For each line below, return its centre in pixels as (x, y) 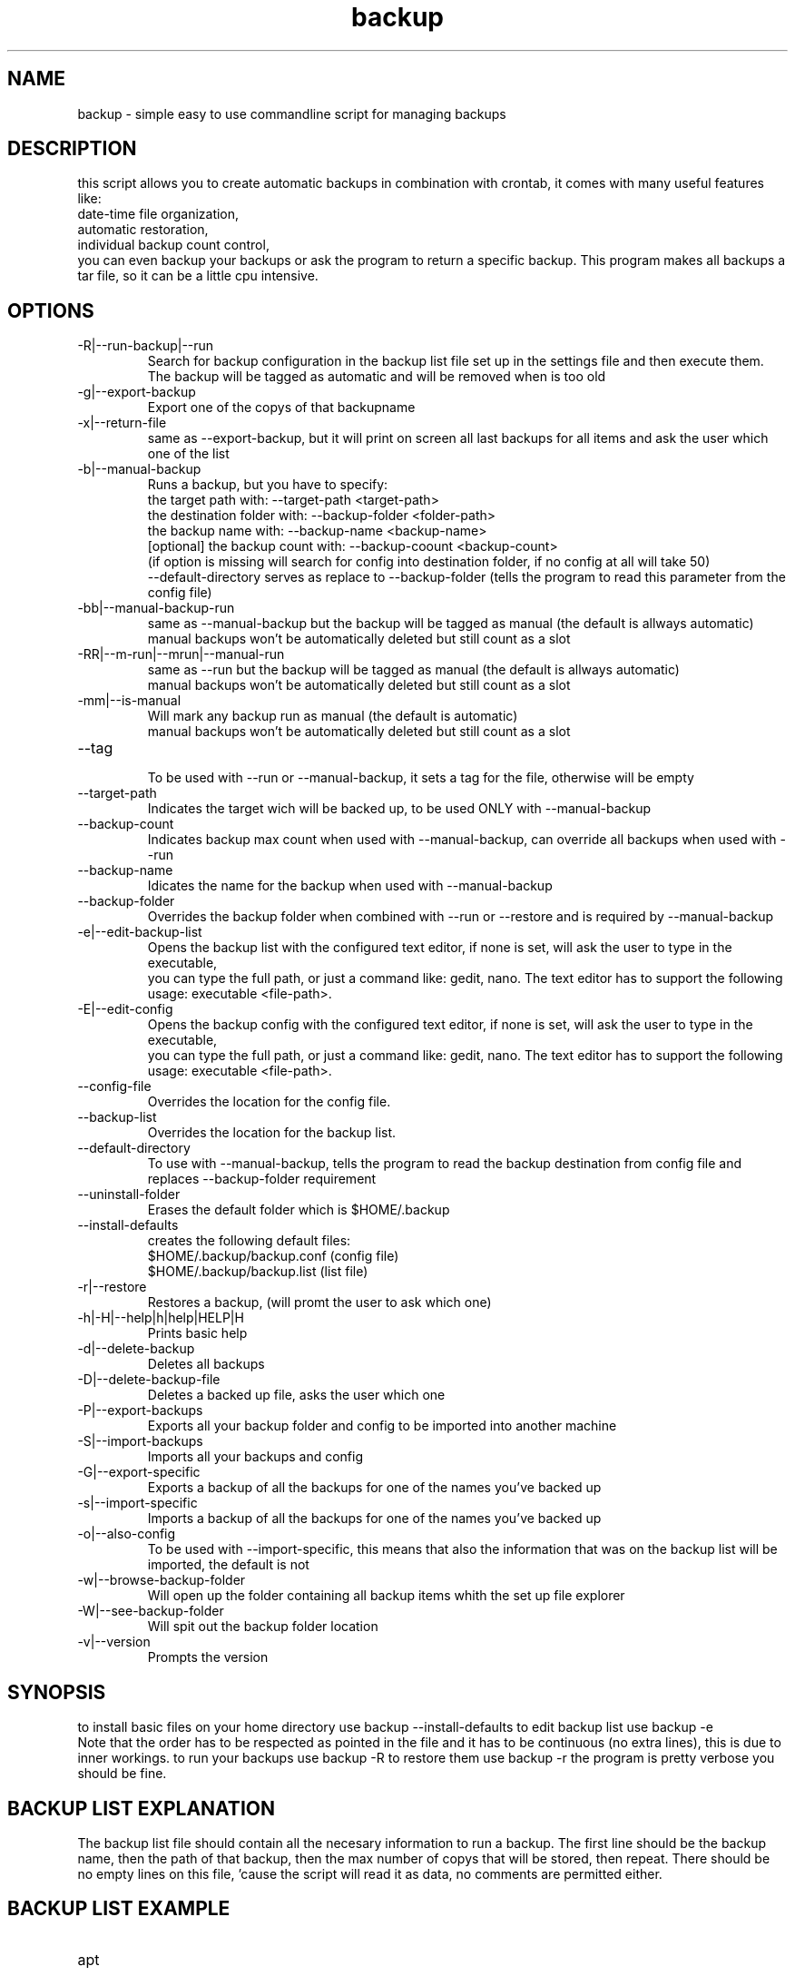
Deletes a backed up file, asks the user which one (296, 1395)
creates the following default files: (249, 1241)
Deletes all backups (206, 1364)
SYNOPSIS (57, 1692)
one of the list (188, 454)
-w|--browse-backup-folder (162, 1580)
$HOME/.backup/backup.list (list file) (258, 1272)
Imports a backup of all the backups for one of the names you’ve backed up (374, 1519)
